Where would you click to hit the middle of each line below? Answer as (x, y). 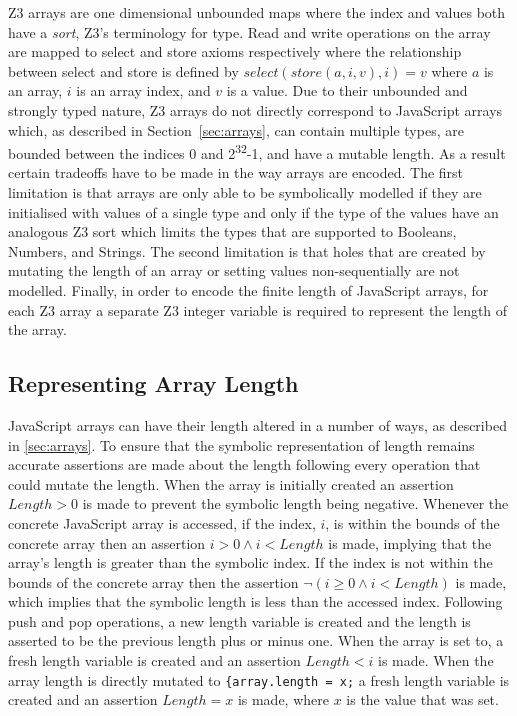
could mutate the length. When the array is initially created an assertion (231, 483)
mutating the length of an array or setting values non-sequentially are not (234, 270)
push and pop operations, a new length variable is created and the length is (239, 620)
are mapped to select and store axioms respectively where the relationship (235, 51)
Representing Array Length (153, 383)
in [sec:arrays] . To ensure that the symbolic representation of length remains (241, 444)
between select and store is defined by (123, 70)
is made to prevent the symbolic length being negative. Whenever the (295, 503)
